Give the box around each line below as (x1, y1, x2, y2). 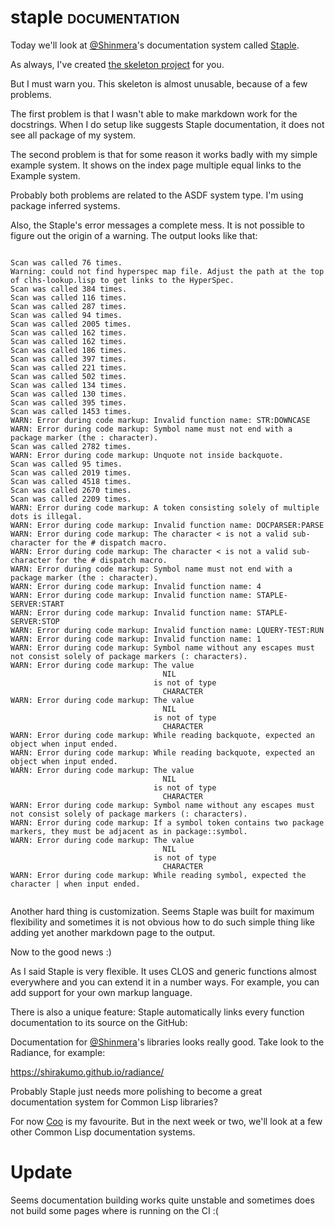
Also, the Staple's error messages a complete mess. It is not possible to (10, 219, 305, 231)
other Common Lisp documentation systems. (10, 1126, 196, 1138)
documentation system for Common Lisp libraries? (10, 1096, 218, 1108)
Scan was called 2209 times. (10, 494, 132, 504)
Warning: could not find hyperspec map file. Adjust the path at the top (10, 266, 325, 276)
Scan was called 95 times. (10, 459, 123, 469)
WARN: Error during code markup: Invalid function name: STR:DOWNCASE (10, 415, 311, 425)
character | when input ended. (10, 879, 141, 889)
